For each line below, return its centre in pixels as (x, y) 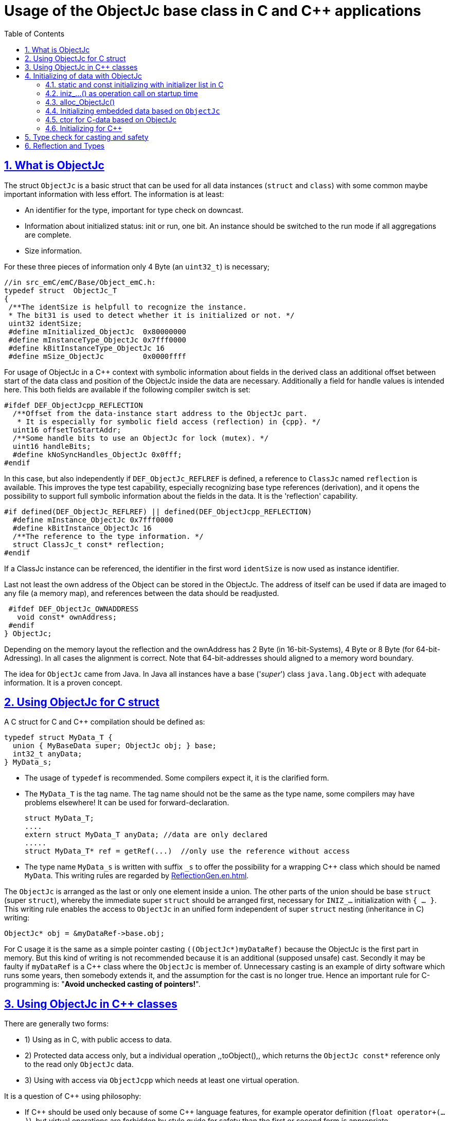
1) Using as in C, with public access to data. (98, 1040)
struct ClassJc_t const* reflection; (88, 544)
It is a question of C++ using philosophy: (73, 1096)
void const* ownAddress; (67, 617)
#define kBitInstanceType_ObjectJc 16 (86, 348)
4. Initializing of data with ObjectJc (83, 76)
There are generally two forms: (57, 1024)
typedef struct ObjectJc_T (61, 290)
